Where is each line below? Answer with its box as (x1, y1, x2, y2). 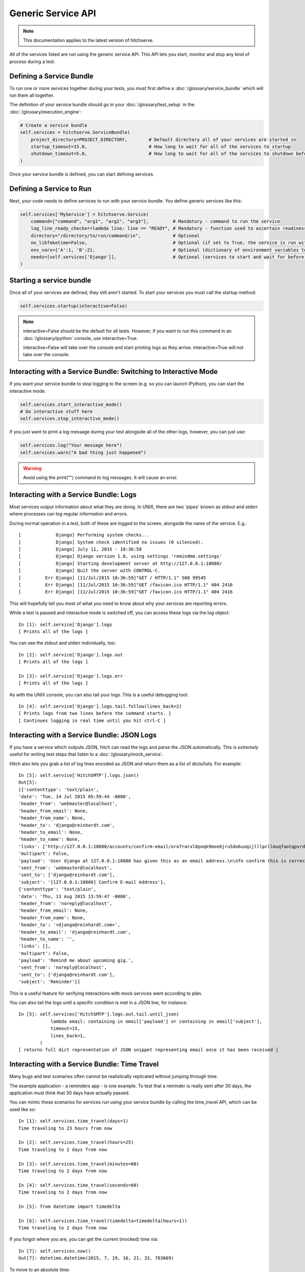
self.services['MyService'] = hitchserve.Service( (20, 211, 149, 217)
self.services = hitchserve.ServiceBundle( (20, 130, 131, 135)
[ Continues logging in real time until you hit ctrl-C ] (18, 717, 166, 724)
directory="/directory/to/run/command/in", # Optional (30, 233, 200, 239)
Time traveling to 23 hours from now (18, 1125, 113, 1131)
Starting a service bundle (9, 276, 91, 284)
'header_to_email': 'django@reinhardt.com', (18, 929, 132, 935)
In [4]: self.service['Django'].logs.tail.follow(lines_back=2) (18, 704, 182, 709)
